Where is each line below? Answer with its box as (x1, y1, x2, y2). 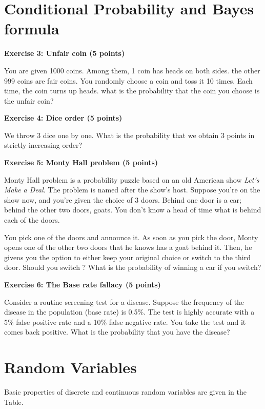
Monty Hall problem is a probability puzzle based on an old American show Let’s (4, 174, 259, 185)
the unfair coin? (4, 95, 54, 106)
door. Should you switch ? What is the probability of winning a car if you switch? (4, 262, 261, 272)
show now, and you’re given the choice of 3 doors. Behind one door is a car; (4, 194, 241, 205)
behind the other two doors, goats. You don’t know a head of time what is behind (4, 204, 261, 215)
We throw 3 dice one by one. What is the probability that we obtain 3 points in (4, 129, 255, 140)
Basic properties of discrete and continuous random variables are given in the (4, 386, 247, 397)
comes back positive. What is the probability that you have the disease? (4, 326, 230, 337)
